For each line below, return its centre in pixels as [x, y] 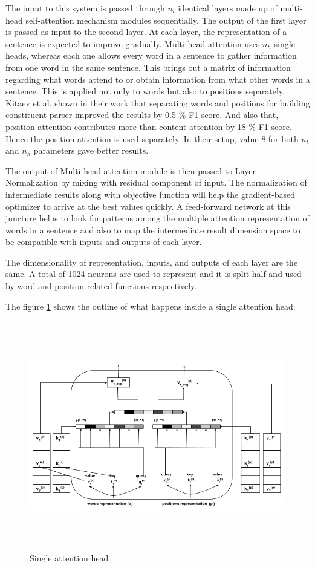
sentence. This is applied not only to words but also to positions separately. [145, 91]
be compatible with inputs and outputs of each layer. [104, 242]
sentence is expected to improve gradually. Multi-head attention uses [133, 43]
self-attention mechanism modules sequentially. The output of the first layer [166, 20]
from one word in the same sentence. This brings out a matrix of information [148, 67]
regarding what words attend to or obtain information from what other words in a [158, 79]
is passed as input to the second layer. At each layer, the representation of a [146, 32]
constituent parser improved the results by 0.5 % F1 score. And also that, [142, 115]
